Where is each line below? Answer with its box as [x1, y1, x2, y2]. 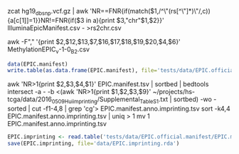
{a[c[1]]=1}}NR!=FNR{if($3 [7, 16, 85, 24]
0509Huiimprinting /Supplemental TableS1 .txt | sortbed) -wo [51, 95, 212, 106]
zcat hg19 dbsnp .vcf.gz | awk [7, 7, 89, 17]
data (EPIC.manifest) [7, 61, 69, 68]
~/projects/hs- [152, 88, 196, 96]
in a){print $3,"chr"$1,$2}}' [85, 16, 165, 24]
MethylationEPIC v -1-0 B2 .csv [7, 45, 90, 55]
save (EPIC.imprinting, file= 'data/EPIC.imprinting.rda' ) [7, 140, 180, 148]
